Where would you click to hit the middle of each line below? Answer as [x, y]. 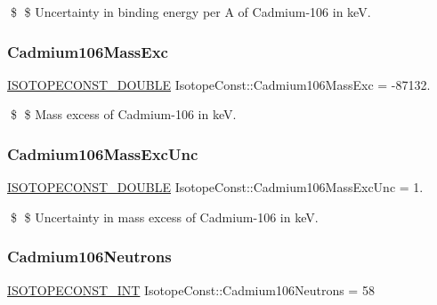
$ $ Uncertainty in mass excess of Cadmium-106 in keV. [164, 217]
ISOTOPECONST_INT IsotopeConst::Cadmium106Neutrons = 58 [191, 289]
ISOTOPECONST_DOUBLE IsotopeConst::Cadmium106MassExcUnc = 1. [215, 187]
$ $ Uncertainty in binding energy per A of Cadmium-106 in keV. [190, 12]
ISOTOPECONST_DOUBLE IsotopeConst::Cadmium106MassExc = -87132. [219, 84]
